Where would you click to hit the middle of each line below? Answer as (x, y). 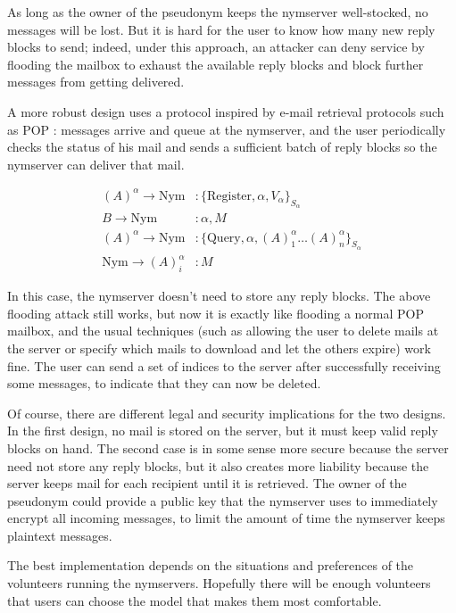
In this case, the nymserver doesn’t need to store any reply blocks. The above (219, 296)
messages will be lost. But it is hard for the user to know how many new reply (221, 29)
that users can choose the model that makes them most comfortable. (195, 600)
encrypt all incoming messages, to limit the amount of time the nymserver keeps (226, 518)
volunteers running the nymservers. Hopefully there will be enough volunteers (219, 583)
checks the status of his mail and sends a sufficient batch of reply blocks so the (222, 147)
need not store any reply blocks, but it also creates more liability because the (218, 465)
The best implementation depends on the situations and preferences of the (211, 565)
